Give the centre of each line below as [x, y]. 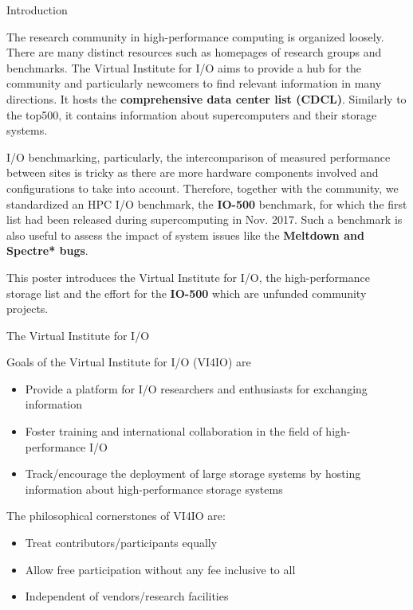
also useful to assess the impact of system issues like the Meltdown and [185, 235]
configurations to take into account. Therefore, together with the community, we [203, 188]
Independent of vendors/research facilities [127, 596]
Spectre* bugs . [47, 250]
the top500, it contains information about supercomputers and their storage [192, 114]
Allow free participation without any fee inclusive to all [160, 569]
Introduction [37, 10]
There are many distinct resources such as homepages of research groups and [194, 52]
